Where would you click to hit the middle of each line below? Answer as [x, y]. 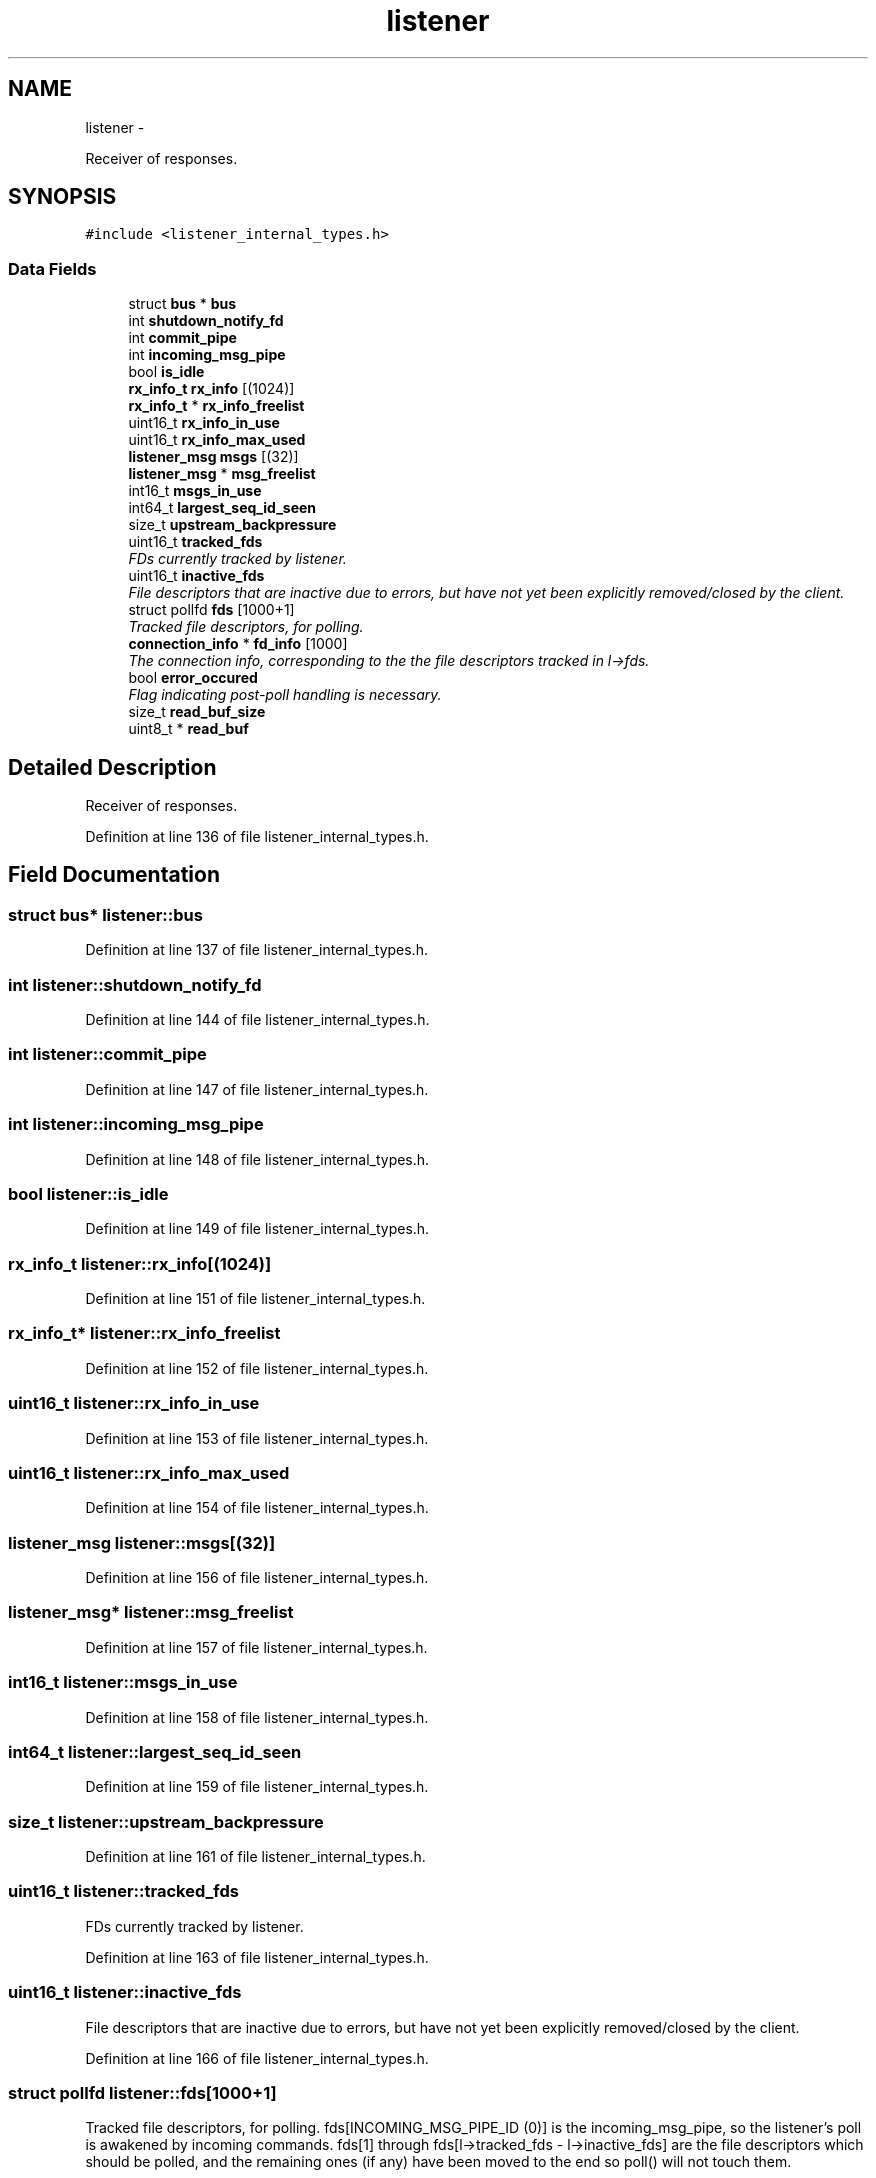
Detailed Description [112, 767]
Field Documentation [114, 875]
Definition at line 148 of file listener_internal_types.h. [257, 1159]
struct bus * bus [182, 304]
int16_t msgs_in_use [195, 491]
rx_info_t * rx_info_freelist [216, 406]
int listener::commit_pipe [107, 1054]
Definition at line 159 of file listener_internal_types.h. [257, 1787]
